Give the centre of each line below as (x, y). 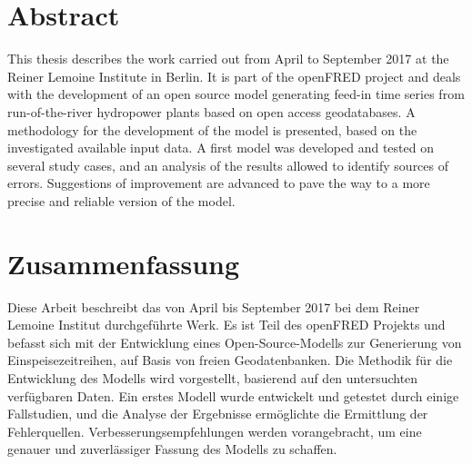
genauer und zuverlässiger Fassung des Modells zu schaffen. (172, 449)
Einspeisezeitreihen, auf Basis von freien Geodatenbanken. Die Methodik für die (230, 360)
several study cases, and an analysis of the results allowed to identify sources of (228, 165)
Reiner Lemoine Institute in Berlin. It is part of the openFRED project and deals (234, 76)
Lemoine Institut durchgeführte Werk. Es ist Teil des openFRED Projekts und (226, 325)
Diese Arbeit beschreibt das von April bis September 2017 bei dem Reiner (214, 306)
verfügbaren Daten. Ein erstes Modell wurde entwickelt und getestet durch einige (233, 395)
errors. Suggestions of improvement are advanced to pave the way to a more (219, 183)
